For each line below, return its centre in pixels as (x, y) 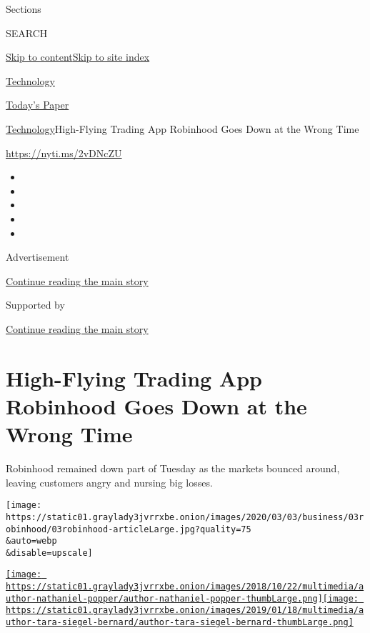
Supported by (35, 305)
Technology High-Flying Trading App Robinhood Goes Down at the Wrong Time (182, 128)
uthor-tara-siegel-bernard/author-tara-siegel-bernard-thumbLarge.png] (180, 623)
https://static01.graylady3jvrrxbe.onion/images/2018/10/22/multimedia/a (185, 587)
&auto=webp (31, 541)
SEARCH (27, 33)
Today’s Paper (37, 105)
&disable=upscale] (49, 553)
